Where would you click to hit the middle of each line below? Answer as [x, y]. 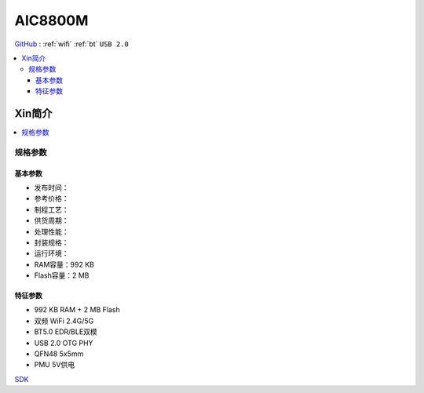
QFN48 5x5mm [59, 354]
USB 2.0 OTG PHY [64, 343]
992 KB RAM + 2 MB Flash [77, 310]
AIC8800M [51, 20]
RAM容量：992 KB [64, 264]
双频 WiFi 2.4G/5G [64, 321]
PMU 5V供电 [54, 365]
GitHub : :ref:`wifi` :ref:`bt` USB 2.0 [72, 44]
